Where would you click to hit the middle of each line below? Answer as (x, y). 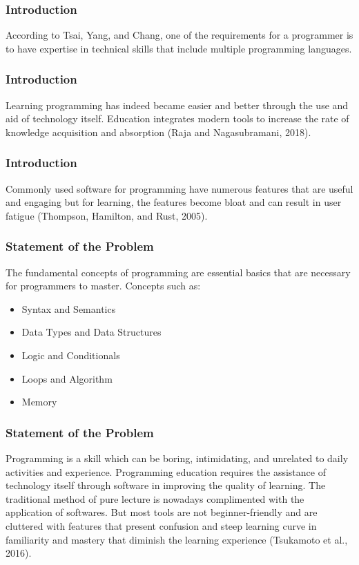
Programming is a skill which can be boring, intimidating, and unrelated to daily (177, 458)
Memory (39, 402)
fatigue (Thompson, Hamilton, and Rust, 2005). (107, 215)
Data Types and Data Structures (91, 332)
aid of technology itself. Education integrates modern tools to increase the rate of (177, 118)
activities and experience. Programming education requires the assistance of (166, 471)
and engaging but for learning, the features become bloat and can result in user (174, 202)
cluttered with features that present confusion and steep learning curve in (161, 525)
